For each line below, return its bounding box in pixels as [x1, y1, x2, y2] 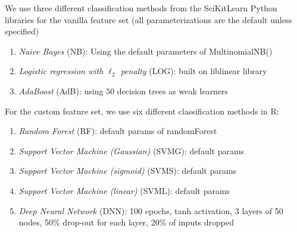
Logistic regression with [18, 65, 104, 77]
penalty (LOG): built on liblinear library [120, 65, 267, 77]
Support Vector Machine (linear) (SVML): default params [18, 184, 230, 196]
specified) [5, 25, 39, 37]
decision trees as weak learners [117, 84, 229, 97]
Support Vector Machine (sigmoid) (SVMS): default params [18, 164, 237, 177]
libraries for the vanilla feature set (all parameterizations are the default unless [5, 13, 292, 26]
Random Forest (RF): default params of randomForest [18, 125, 217, 137]
